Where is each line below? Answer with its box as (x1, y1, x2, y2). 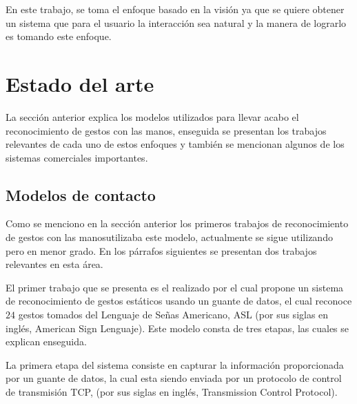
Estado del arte (6, 69, 154, 97)
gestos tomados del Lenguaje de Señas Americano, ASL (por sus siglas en (18, 307, 329, 322)
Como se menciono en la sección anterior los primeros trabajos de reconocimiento (6, 216, 349, 231)
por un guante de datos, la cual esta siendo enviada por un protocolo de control (6, 371, 342, 385)
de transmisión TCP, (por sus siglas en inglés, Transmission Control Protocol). (6, 385, 338, 399)
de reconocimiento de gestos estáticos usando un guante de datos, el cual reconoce (6, 294, 352, 308)
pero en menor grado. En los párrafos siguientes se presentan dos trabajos (6, 243, 317, 258)
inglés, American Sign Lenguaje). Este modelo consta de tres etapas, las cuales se (6, 320, 349, 335)
